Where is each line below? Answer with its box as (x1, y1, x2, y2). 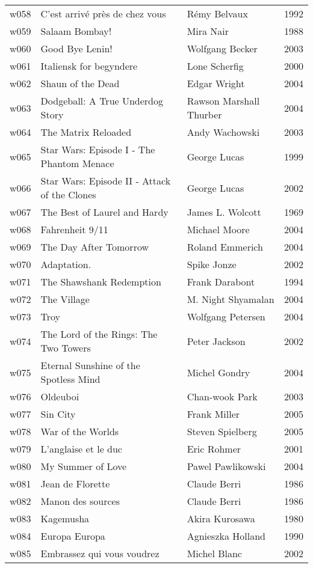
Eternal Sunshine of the (40, 358, 140, 372)
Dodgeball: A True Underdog (40, 94, 164, 108)
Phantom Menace (40, 156, 114, 170)
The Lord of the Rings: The (40, 327, 158, 341)
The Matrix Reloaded (40, 125, 132, 139)
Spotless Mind (40, 372, 101, 386)
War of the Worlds (40, 424, 119, 438)
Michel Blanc (187, 546, 242, 560)
